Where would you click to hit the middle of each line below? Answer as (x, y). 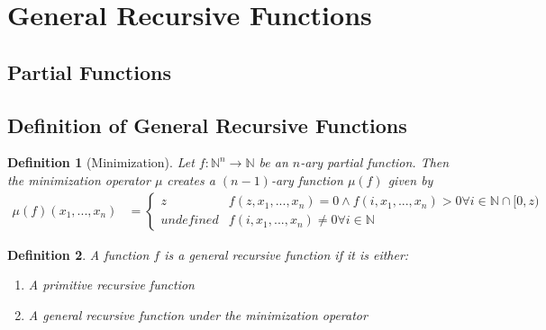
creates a (191, 179)
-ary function (307, 179)
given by (410, 179)
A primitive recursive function (111, 285)
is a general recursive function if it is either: (287, 254)
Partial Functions (89, 71)
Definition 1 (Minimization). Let (101, 162)
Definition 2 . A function (78, 254)
